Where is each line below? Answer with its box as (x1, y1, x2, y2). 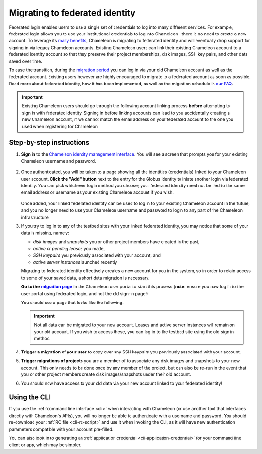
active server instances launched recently (33, 259, 117, 265)
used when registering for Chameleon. (22, 123, 99, 129)
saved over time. (9, 58, 42, 64)
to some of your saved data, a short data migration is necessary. (21, 275, 150, 281)
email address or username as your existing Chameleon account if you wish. (21, 189, 174, 195)
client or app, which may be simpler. (9, 442, 82, 448)
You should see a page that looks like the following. (21, 299, 124, 305)
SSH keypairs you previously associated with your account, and (33, 252, 161, 258)
